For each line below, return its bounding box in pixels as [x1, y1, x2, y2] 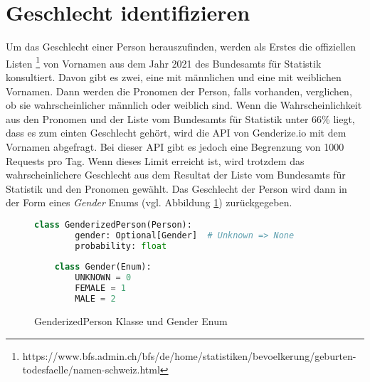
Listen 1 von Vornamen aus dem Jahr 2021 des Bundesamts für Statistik [6, 53, 322, 70]
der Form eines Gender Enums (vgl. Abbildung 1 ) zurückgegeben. [6, 195, 292, 210]
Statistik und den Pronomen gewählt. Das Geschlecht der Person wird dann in [6, 181, 347, 196]
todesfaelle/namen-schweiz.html [22, 362, 160, 377]
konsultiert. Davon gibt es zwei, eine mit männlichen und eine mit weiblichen [6, 69, 342, 84]
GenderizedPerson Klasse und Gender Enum [34, 313, 228, 328]
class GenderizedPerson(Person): [34, 219, 192, 230]
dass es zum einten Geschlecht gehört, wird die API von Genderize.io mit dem [6, 125, 347, 140]
